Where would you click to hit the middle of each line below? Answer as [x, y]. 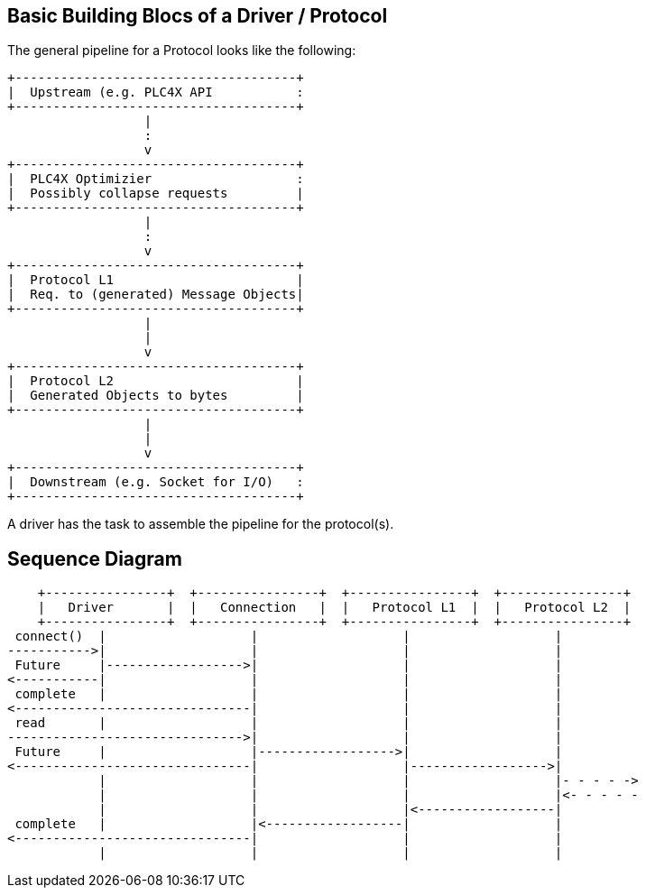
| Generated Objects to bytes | [156, 396]
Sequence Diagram [95, 558]
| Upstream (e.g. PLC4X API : [156, 92]
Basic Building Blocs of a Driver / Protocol [198, 16]
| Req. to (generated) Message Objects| [156, 295]
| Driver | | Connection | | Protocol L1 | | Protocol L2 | [334, 608]
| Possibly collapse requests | [156, 194]
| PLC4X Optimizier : [156, 179]
